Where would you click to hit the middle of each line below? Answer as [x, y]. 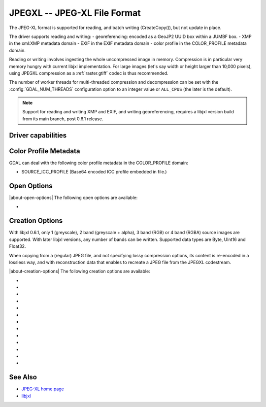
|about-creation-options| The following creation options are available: [80, 271]
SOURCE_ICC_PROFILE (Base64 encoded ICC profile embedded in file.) [94, 172]
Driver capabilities [38, 135]
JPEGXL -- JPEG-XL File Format [75, 13]
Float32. [17, 246]
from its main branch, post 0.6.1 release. [63, 119]
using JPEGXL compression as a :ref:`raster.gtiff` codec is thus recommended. [89, 73]
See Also [23, 377]
